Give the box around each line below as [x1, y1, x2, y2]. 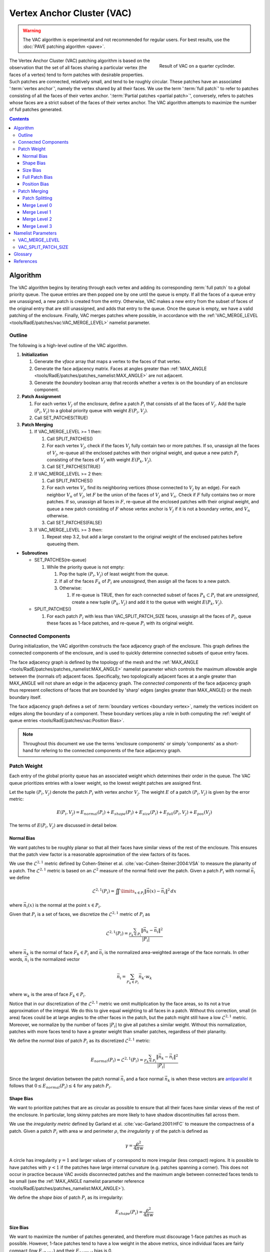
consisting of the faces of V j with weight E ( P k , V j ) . [46, 456, 152, 464]
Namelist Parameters [13, 230, 57, 236]
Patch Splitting [22, 195, 52, 201]
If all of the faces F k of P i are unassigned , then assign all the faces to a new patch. [59, 578, 231, 585]
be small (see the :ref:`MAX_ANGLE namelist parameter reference [9, 1178, 144, 1184]
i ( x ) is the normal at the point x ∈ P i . [26, 902, 101, 909]
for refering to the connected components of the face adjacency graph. [34, 748, 181, 754]
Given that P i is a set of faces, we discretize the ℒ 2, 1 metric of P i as [9, 910, 150, 918]
